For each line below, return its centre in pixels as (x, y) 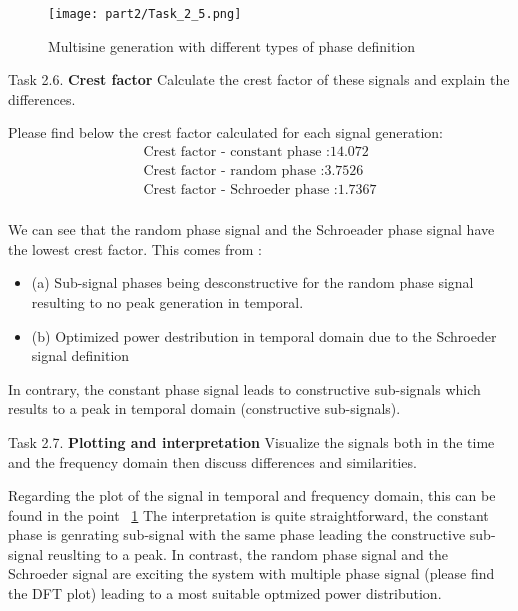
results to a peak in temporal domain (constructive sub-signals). (204, 408)
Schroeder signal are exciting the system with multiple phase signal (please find (251, 573)
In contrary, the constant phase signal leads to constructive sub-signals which (244, 388)
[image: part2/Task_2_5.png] (145, 14)
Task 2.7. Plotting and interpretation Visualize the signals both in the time (251, 441)
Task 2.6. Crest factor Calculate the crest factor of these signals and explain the (259, 79)
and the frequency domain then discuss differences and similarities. (212, 461)
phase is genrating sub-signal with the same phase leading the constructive (237, 534)
